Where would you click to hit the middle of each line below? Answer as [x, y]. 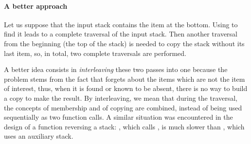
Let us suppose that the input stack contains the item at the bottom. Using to [121, 24]
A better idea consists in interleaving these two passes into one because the [116, 69]
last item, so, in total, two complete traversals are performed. [95, 53]
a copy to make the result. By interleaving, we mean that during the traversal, [121, 98]
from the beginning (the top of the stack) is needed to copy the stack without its [124, 43]
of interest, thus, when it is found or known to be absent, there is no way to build [126, 88]
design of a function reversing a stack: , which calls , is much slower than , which [124, 126]
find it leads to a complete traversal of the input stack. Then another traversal [121, 34]
